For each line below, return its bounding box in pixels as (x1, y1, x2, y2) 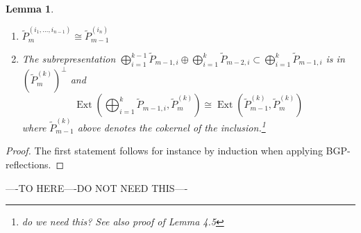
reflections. (6, 157, 51, 172)
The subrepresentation (22, 51, 116, 65)
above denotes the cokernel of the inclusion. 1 (77, 118, 266, 134)
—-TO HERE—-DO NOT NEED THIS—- (6, 180, 188, 195)
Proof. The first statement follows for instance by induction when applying (6, 143, 323, 158)
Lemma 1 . (6, 1, 54, 15)
